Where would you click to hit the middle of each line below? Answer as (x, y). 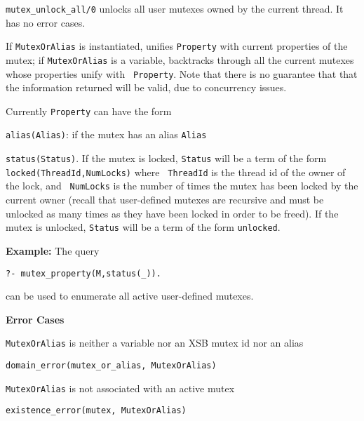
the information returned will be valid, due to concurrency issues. (146, 87)
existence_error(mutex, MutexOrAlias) (96, 411)
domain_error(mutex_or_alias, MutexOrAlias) (111, 366)
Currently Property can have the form (89, 111)
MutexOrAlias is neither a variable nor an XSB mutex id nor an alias (155, 343)
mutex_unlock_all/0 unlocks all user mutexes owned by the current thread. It (175, 8)
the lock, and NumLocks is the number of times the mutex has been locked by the (182, 186)
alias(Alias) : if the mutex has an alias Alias (106, 134)
